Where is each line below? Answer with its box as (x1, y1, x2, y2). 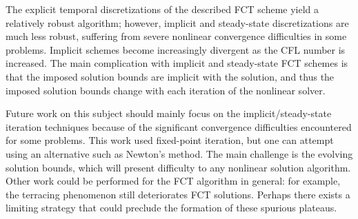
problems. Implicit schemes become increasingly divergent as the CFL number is (6, 42, 346, 56)
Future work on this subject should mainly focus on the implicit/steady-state (6, 106, 332, 121)
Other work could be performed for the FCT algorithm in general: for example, (6, 174, 341, 188)
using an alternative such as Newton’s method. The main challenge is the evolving (6, 146, 353, 160)
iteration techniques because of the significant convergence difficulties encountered (6, 119, 352, 134)
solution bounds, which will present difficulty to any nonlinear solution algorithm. (6, 160, 351, 174)
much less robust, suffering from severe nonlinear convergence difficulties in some (6, 29, 347, 43)
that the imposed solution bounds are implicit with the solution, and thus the (6, 69, 335, 83)
